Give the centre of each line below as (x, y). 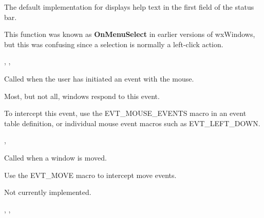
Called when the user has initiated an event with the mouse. (99, 78)
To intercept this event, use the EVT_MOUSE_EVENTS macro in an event (125, 113)
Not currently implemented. (48, 192)
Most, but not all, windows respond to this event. (82, 96)
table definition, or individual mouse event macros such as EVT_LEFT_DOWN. (132, 123)
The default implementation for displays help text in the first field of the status (129, 7)
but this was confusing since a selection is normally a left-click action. (114, 44)
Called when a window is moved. (55, 157)
